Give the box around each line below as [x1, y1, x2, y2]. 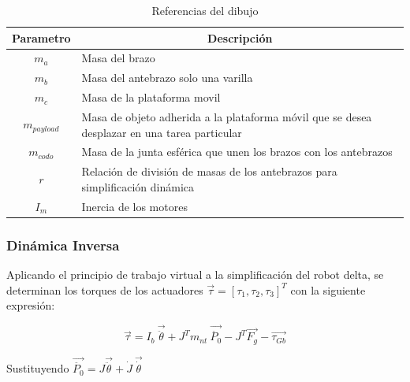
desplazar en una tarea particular [81, 124, 242, 140]
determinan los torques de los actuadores [6, 281, 203, 298]
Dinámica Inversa [6, 235, 120, 254]
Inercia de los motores [81, 198, 188, 214]
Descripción [207, 29, 273, 46]
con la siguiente [290, 281, 366, 298]
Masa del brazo [81, 50, 155, 66]
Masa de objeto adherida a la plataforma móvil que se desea [81, 108, 372, 124]
